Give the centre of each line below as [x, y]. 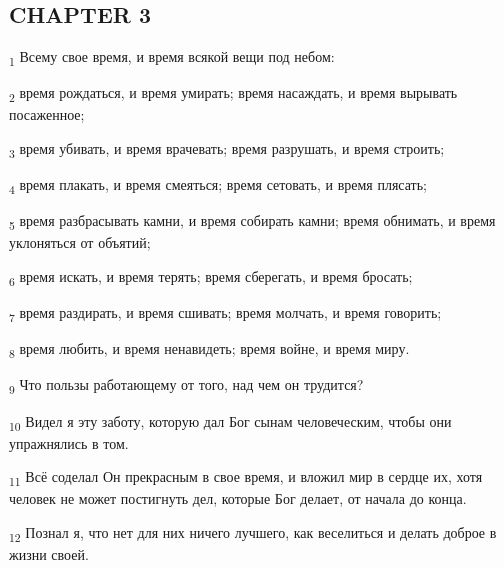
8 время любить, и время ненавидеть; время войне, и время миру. [209, 350]
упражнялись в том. [69, 442]
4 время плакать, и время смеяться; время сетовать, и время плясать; [218, 185]
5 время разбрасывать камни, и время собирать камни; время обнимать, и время [252, 222]
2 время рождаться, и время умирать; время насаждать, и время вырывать [233, 94]
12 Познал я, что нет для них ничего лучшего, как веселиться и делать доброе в [253, 533]
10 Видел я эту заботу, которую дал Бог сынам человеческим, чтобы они [230, 422]
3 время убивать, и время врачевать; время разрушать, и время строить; [227, 149]
